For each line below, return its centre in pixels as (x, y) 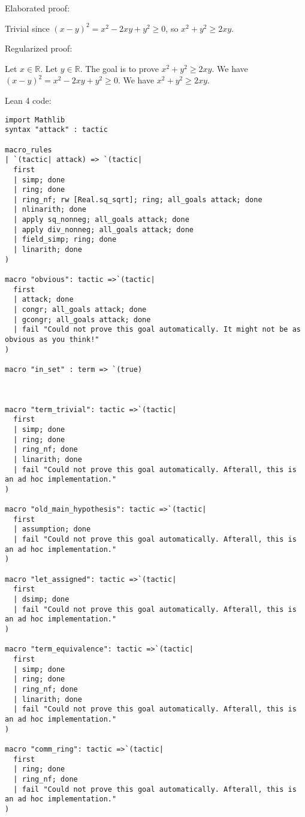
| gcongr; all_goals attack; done (82, 319)
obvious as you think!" (52, 340)
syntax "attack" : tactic (56, 130)
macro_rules (28, 150)
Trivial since (27, 28)
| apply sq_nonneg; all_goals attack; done (101, 220)
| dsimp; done (41, 600)
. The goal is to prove (119, 68)
